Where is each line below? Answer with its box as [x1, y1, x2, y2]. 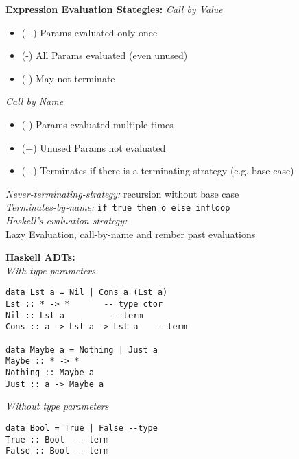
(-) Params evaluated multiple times [21, 117, 174, 131]
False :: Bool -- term [5, 446, 109, 456]
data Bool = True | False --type [5, 423, 158, 433]
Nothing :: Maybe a [5, 367, 94, 377]
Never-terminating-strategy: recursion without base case [5, 186, 239, 200]
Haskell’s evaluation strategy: [5, 213, 128, 227]
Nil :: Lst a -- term [5, 310, 143, 320]
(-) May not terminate [21, 71, 115, 85]
